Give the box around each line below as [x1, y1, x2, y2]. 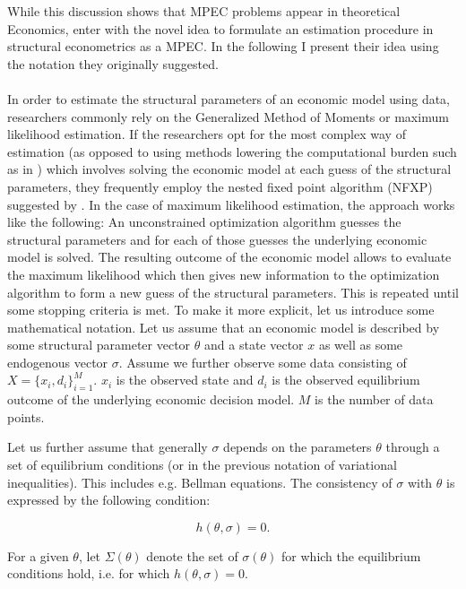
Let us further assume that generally [7, 437, 208, 456]
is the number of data [315, 390, 434, 409]
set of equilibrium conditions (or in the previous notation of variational [7, 455, 397, 474]
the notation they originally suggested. [7, 54, 219, 73]
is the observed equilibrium [272, 370, 420, 389]
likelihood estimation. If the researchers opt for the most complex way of [7, 125, 406, 143]
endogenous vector [7, 352, 108, 371]
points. [7, 407, 45, 426]
